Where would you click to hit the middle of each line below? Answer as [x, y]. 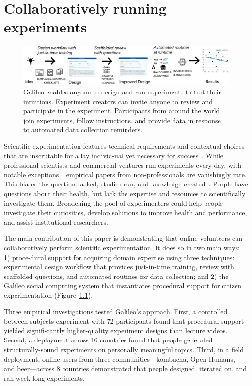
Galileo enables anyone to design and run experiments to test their [122, 92]
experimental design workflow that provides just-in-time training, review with [119, 267]
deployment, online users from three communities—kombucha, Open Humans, [119, 359]
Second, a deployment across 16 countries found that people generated [108, 340]
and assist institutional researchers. [56, 222]
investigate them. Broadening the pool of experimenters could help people [113, 203]
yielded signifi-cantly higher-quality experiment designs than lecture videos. [116, 330]
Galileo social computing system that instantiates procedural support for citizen [123, 286]
